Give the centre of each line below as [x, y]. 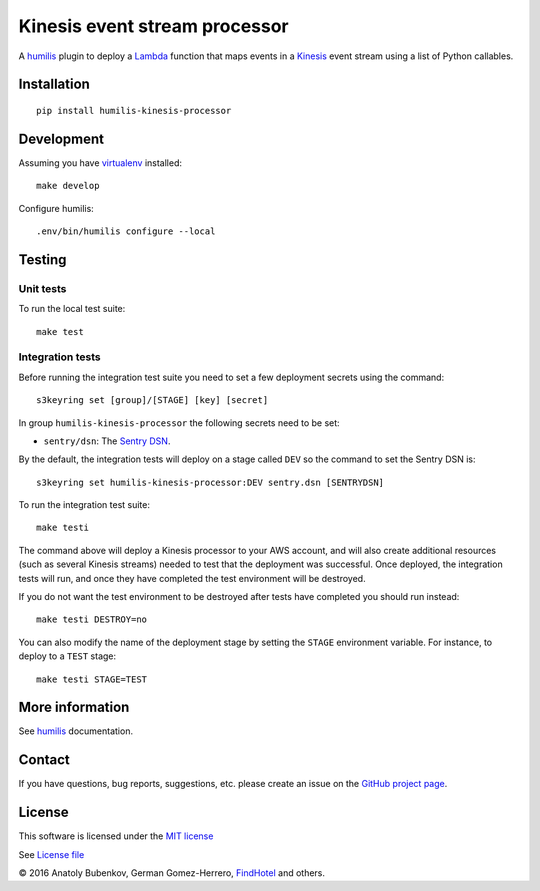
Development [61, 138]
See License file [51, 854]
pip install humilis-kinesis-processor [134, 110]
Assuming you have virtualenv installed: [100, 162]
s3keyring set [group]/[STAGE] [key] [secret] [152, 400]
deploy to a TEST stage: [67, 656]
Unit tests [42, 288]
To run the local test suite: [72, 309]
